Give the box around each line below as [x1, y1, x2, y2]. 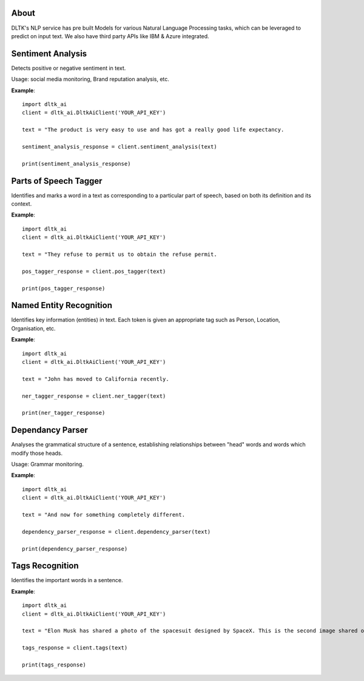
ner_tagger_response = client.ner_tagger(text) [22, 392, 166, 400]
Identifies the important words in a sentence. [11, 577, 123, 584]
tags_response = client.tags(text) [22, 645, 128, 651]
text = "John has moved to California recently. [22, 375, 169, 382]
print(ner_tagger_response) [22, 409, 106, 417]
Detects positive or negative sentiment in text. [11, 64, 126, 72]
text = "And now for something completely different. [22, 511, 185, 518]
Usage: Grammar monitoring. [11, 461, 84, 468]
